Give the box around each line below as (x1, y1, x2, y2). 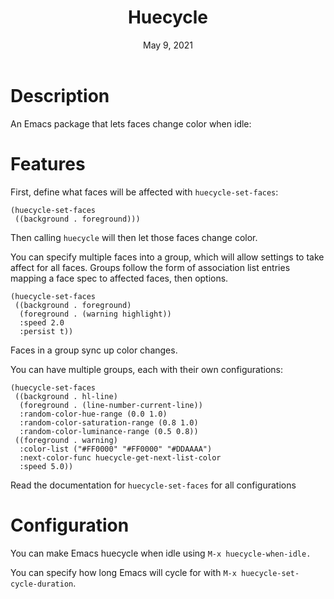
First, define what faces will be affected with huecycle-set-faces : (10, 186, 279, 198)
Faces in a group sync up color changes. (10, 344, 178, 356)
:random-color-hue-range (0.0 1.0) (19, 409, 168, 419)
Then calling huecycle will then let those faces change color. (10, 231, 258, 243)
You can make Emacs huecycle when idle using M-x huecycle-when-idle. (10, 547, 312, 559)
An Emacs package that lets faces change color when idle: (10, 117, 252, 130)
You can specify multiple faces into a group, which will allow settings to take (10, 251, 325, 263)
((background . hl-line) (14, 391, 118, 401)
